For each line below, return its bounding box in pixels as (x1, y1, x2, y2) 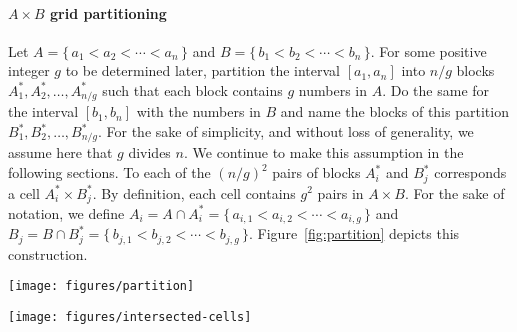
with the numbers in (136, 101, 261, 122)
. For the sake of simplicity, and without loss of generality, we (97, 121, 474, 142)
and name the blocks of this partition (280, 101, 509, 122)
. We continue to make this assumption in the (183, 142, 464, 163)
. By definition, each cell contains (92, 182, 296, 203)
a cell (8, 182, 40, 203)
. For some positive (370, 40, 487, 61)
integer (8, 60, 50, 81)
